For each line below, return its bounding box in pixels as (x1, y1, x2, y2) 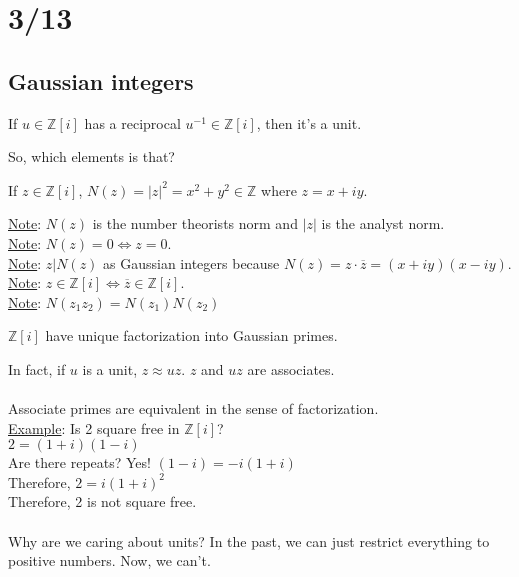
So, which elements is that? (8, 146, 175, 167)
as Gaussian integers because (103, 252, 280, 273)
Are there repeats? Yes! (8, 452, 151, 473)
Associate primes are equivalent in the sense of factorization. (8, 398, 379, 419)
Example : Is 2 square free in (8, 417, 180, 438)
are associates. (247, 358, 335, 379)
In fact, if (8, 358, 66, 379)
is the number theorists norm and (92, 213, 298, 234)
